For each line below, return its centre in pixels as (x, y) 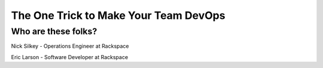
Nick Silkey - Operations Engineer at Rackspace (70, 46)
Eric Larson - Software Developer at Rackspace (70, 57)
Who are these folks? (54, 31)
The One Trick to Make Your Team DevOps (118, 15)
